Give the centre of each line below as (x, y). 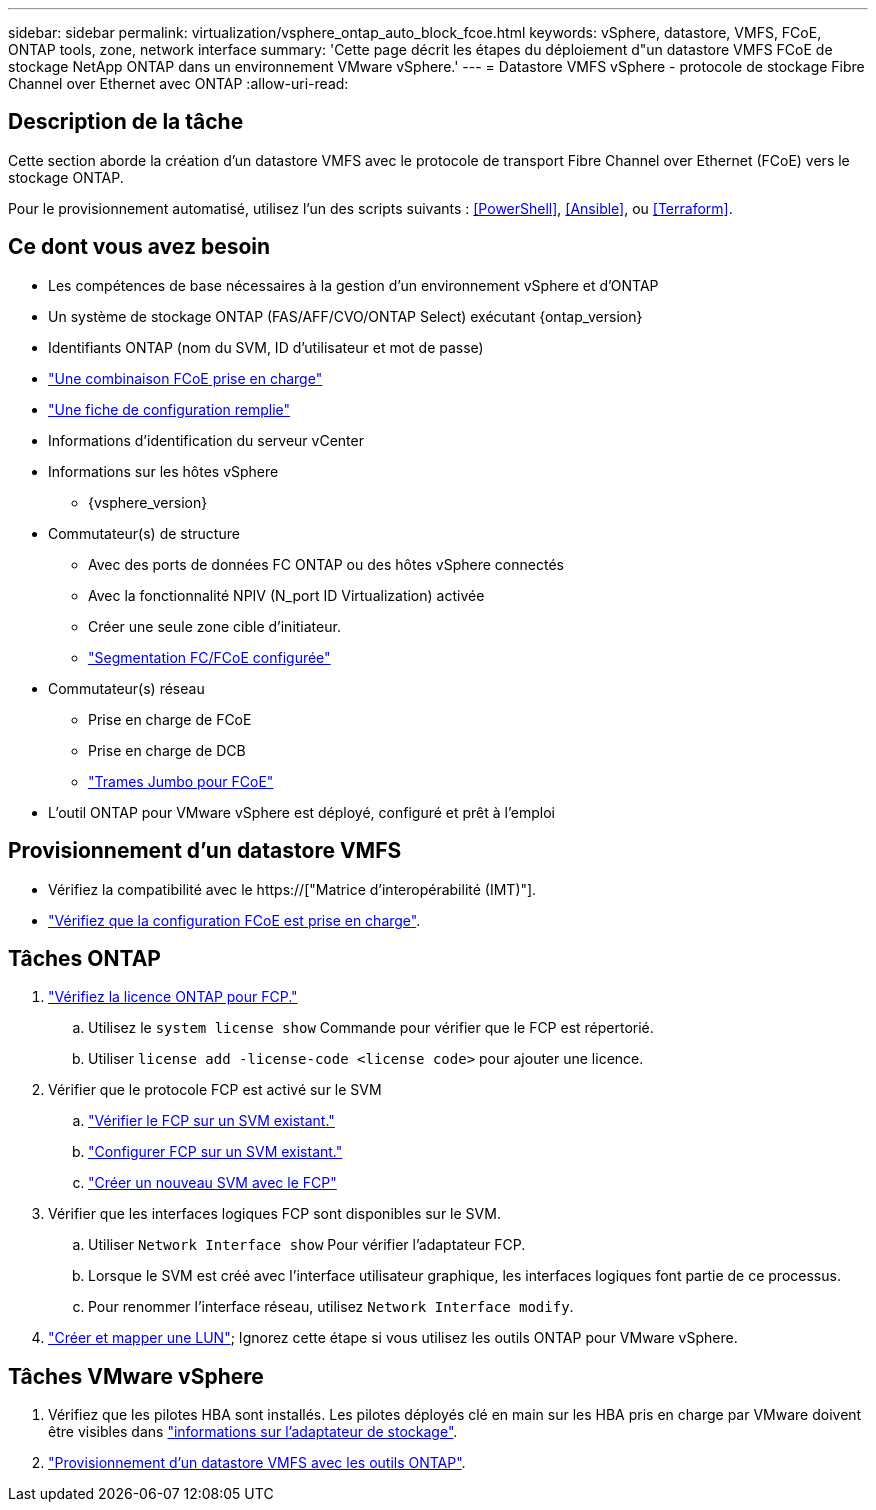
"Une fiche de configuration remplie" (169, 409)
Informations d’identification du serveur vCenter (206, 440)
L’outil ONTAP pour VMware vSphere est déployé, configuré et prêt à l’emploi (301, 812)
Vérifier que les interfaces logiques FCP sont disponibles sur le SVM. (274, 1214)
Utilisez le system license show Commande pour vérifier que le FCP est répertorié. (371, 1028)
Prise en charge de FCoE (170, 719)
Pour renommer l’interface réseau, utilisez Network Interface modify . (331, 1307)
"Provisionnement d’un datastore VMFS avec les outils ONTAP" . (257, 1463)
